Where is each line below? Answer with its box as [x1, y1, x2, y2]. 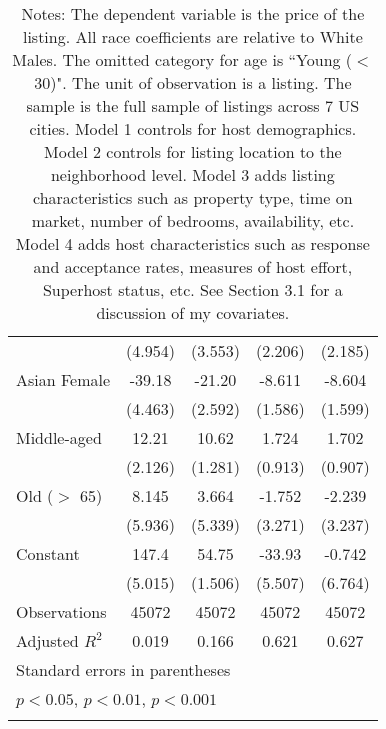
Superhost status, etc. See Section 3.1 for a [42, 278, 343, 301]
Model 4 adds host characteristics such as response [15, 232, 370, 255]
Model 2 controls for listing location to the [44, 140, 342, 163]
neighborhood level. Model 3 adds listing [50, 163, 335, 186]
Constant [16, 542, 80, 565]
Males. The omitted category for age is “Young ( [12, 48, 353, 71]
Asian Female [16, 368, 111, 391]
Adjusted [16, 629, 79, 652]
